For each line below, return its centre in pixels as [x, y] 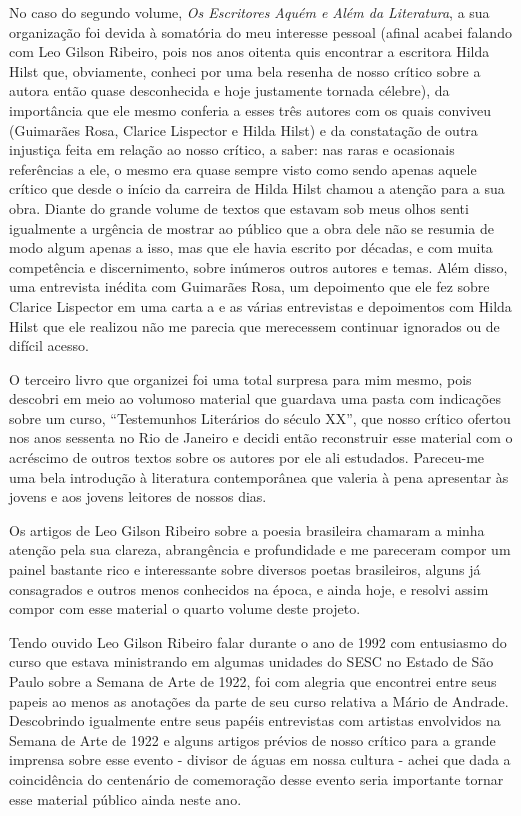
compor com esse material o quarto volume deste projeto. [185, 608]
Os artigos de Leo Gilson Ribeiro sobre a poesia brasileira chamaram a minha [247, 529]
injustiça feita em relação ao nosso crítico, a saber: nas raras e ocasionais [232, 149]
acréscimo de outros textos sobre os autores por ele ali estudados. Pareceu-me [247, 457]
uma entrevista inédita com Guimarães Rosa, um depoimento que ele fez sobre [249, 286]
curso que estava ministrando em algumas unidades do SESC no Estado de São [251, 661]
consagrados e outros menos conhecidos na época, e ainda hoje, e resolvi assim [249, 588]
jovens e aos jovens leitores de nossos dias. [138, 496]
